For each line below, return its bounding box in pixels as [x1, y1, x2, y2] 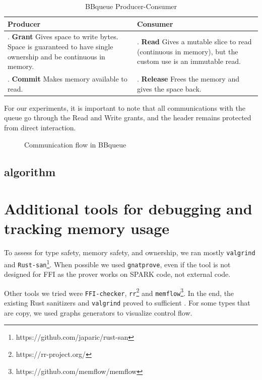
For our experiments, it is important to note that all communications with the [4, 102, 245, 113]
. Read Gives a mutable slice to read [137, 36, 252, 47]
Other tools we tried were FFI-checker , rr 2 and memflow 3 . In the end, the [4, 286, 234, 298]
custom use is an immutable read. [137, 56, 241, 66]
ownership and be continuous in [8, 51, 105, 61]
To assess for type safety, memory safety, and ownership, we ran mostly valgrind [4, 247, 255, 258]
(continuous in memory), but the [137, 46, 238, 56]
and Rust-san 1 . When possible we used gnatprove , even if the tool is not [4, 257, 231, 269]
